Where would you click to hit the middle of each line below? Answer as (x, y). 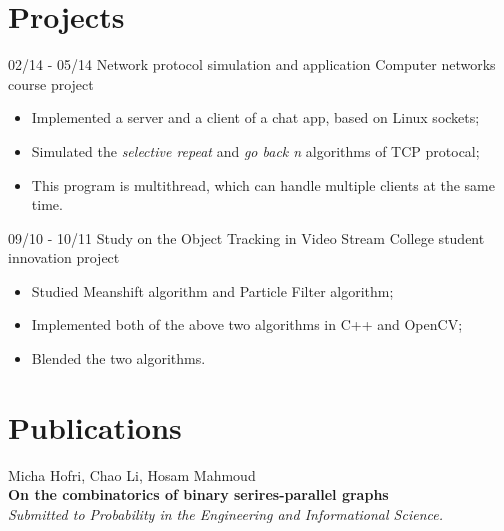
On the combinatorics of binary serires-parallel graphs (198, 494)
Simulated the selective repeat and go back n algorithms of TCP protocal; (255, 150)
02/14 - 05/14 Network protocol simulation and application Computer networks (252, 64)
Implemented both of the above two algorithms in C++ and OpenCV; (247, 324)
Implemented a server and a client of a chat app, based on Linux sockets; (255, 117)
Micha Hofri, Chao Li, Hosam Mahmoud (132, 474)
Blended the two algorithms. (118, 358)
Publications (95, 426)
